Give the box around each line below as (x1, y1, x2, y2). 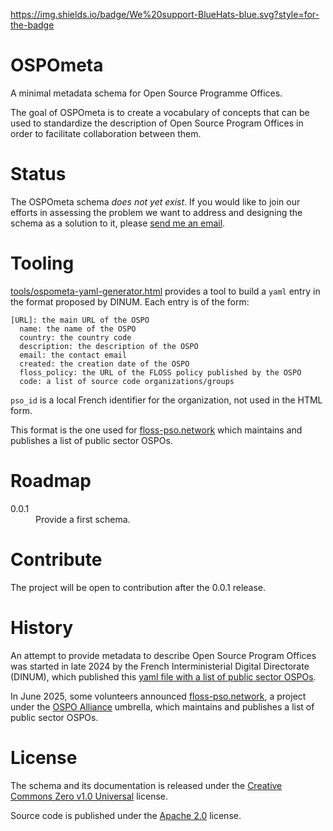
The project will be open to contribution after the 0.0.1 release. (10, 581, 267, 593)
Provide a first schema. (35, 513, 131, 525)
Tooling (10, 252, 75, 275)
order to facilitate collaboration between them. (10, 127, 202, 139)
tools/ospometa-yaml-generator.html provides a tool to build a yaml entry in (10, 285, 321, 297)
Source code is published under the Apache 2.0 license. (10, 809, 242, 821)
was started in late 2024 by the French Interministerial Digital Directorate (10, 660, 310, 672)
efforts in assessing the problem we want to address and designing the (10, 206, 303, 218)
